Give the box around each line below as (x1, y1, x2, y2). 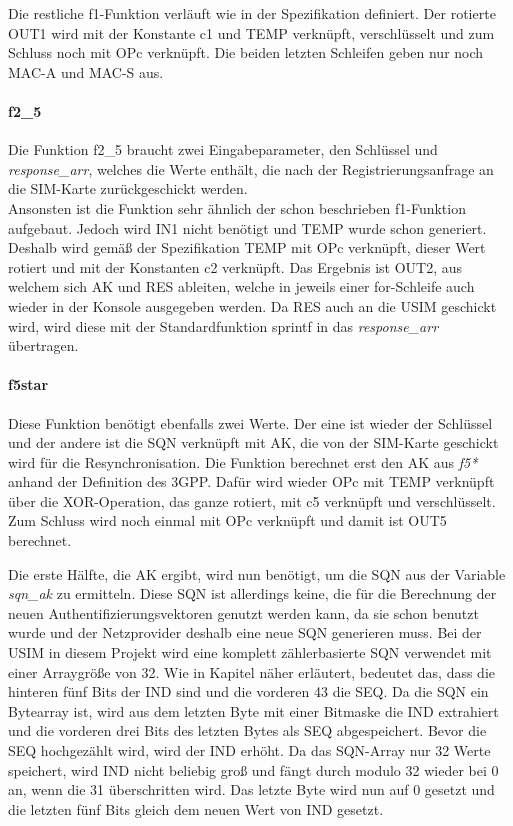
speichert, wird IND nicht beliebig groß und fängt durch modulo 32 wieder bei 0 (8, 759, 499, 780)
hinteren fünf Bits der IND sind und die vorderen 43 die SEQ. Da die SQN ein (8, 681, 489, 702)
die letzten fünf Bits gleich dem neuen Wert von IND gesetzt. (8, 798, 384, 819)
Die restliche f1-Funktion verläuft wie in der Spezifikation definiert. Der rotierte (8, 3, 496, 23)
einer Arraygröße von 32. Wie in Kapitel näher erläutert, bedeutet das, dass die (8, 661, 496, 682)
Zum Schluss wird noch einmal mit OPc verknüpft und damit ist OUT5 (8, 510, 447, 531)
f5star (8, 374, 49, 395)
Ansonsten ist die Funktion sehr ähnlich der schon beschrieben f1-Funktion (8, 197, 466, 218)
